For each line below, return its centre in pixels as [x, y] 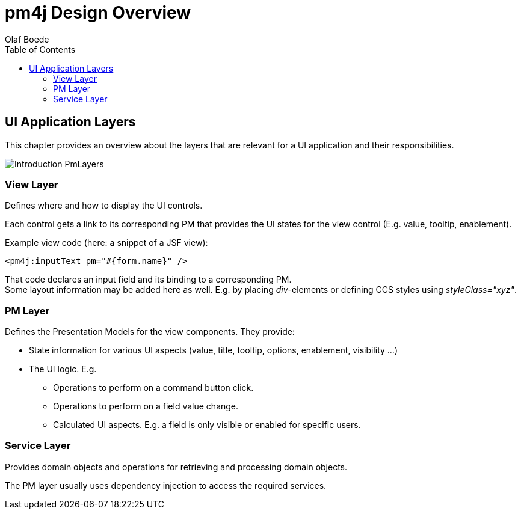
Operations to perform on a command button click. [153, 388]
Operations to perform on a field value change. [146, 406]
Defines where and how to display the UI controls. [104, 206]
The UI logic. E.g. [63, 369]
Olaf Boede [27, 39]
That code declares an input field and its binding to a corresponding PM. [148, 280]
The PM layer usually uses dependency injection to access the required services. [166, 485]
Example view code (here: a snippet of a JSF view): [106, 243]
